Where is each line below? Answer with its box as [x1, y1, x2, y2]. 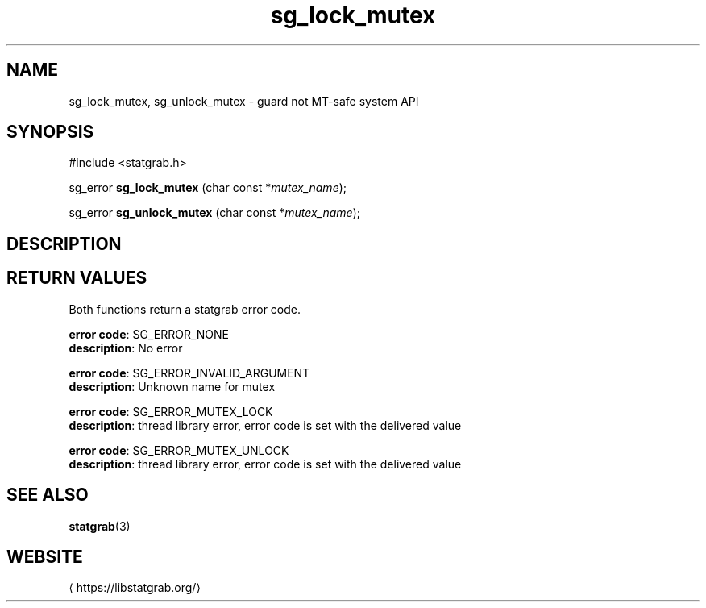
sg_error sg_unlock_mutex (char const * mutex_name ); [69, 206, 360, 220]
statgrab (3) [69, 518, 131, 533]
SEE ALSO [6, 485, 89, 506]
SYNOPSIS [6, 122, 94, 143]
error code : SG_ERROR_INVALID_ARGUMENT [69, 365, 310, 380]
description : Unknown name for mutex [69, 379, 276, 394]
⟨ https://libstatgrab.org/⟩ [69, 581, 201, 595]
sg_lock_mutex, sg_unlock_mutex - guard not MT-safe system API [69, 94, 419, 108]
